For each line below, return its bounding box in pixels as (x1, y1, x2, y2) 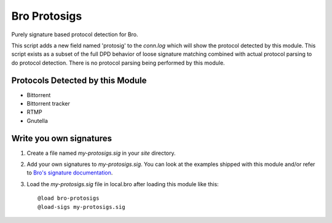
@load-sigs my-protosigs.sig (38, 203, 125, 210)
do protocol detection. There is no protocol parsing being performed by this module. (11, 59, 225, 66)
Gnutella (26, 117, 49, 124)
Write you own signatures (11, 133, 113, 144)
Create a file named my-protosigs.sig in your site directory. (26, 149, 176, 157)
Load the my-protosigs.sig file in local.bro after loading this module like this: (26, 180, 219, 187)
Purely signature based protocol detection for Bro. (11, 31, 138, 38)
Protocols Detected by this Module (11, 75, 147, 85)
